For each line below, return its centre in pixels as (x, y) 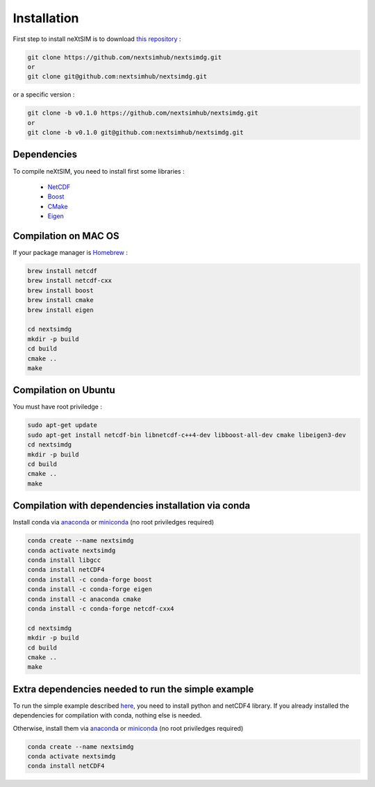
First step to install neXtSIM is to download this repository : (97, 39)
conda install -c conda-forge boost (90, 579)
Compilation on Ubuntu (64, 390)
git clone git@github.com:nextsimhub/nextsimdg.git (117, 77)
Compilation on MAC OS (66, 236)
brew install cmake (60, 300)
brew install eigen (60, 310)
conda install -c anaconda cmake (84, 599)
